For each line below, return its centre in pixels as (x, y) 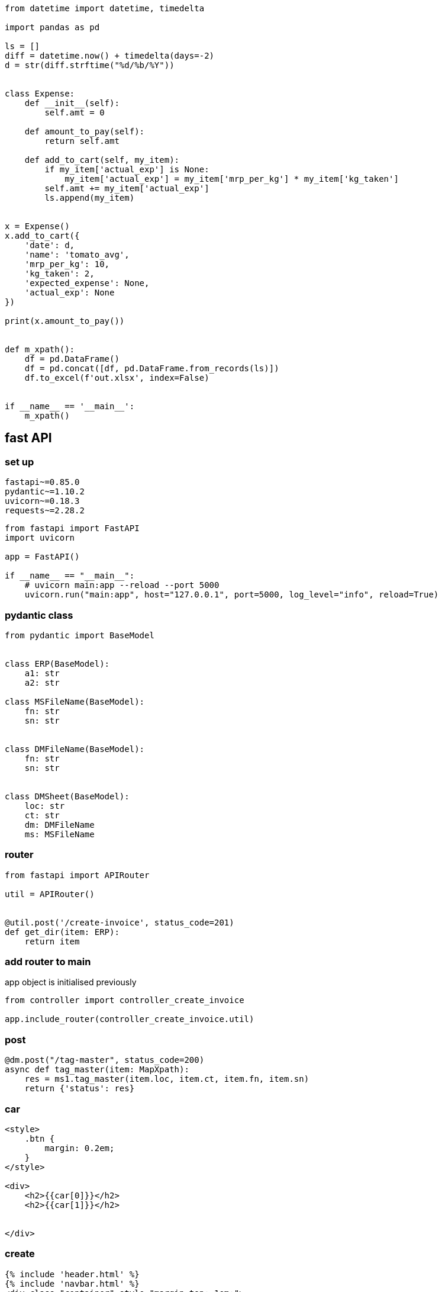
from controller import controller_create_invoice (125, 1000)
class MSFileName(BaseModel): (75, 701)
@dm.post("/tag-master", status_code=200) (105, 1060)
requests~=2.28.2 (45, 511)
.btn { (40, 1138)
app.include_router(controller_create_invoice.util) (130, 1019)
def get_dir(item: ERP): (62, 932)
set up (20, 462)
